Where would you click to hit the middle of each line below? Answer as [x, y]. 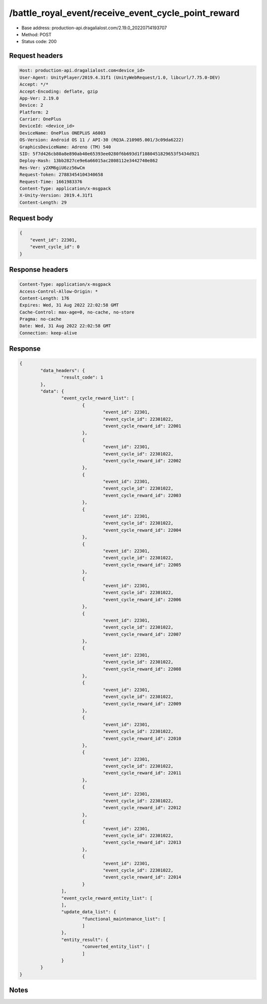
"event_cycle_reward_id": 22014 [142, 877]
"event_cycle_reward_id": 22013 [142, 843]
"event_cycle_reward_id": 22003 [142, 495]
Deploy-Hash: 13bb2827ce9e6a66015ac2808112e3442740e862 [89, 161]
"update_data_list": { [89, 912]
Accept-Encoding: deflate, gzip [59, 91]
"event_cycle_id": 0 [55, 247]
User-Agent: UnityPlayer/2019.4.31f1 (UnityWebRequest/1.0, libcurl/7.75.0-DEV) [120, 77]
